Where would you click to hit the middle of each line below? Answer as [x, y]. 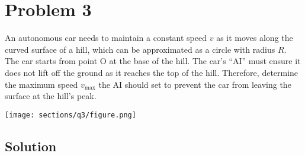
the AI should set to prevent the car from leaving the [195, 84]
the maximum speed [41, 84]
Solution [31, 146]
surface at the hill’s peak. [51, 96]
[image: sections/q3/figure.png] [70, 115]
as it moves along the [255, 38]
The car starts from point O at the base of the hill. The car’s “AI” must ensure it [153, 61]
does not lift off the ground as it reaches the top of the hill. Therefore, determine [152, 72]
